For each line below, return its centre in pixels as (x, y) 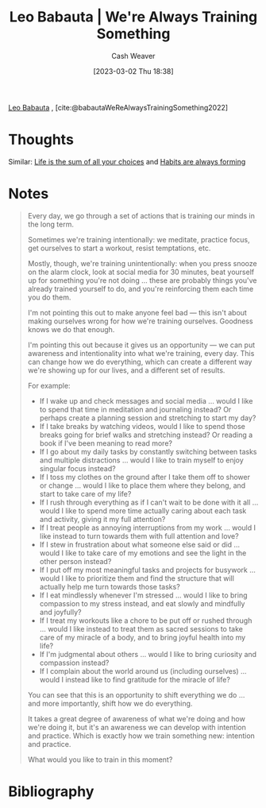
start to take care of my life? (85, 493)
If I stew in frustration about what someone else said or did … (140, 544)
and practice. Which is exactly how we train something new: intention (141, 736)
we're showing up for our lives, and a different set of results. (126, 370)
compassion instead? (74, 663)
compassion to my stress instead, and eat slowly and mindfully (142, 603)
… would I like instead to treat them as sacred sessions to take (141, 628)
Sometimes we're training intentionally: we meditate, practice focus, (139, 239)
